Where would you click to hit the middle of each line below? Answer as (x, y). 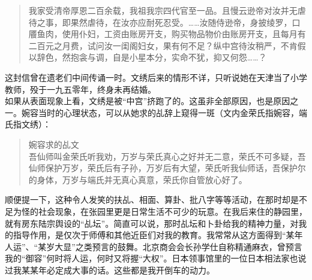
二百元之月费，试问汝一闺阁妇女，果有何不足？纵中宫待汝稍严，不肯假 (167, 45)
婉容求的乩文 (54, 144)
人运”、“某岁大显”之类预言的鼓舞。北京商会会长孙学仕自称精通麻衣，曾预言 (154, 246)
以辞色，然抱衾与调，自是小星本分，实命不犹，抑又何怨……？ (148, 57)
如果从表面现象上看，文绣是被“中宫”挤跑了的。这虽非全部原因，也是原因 (148, 101)
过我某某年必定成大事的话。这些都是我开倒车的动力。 (110, 270)
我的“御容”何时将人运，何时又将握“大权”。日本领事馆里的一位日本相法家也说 (156, 258)
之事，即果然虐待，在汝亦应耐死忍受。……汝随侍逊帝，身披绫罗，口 (169, 22)
